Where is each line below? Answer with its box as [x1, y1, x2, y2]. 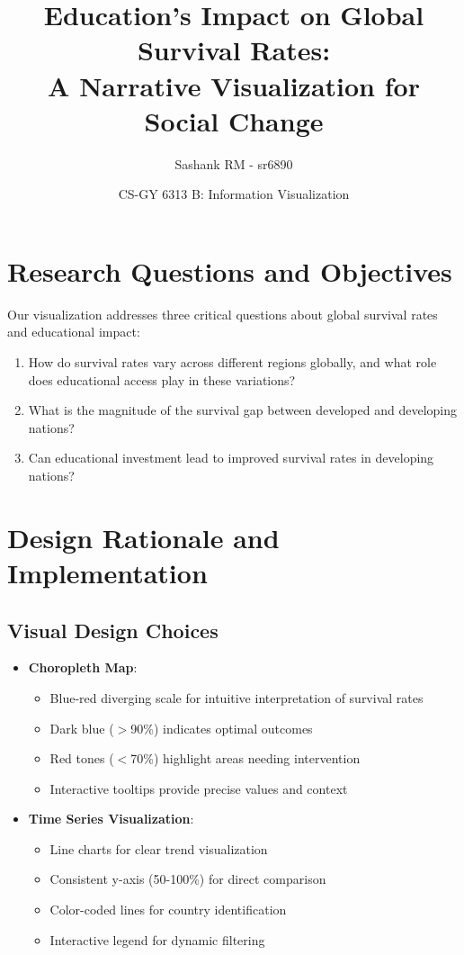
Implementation [7, 554, 208, 590]
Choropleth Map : [28, 658, 138, 677]
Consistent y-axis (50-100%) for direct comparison [49, 869, 326, 888]
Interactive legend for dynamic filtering [49, 930, 265, 949]
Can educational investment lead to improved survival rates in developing [28, 448, 434, 467]
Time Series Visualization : [28, 809, 194, 828]
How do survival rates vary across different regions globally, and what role [28, 353, 437, 371]
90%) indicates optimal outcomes [130, 718, 313, 737]
